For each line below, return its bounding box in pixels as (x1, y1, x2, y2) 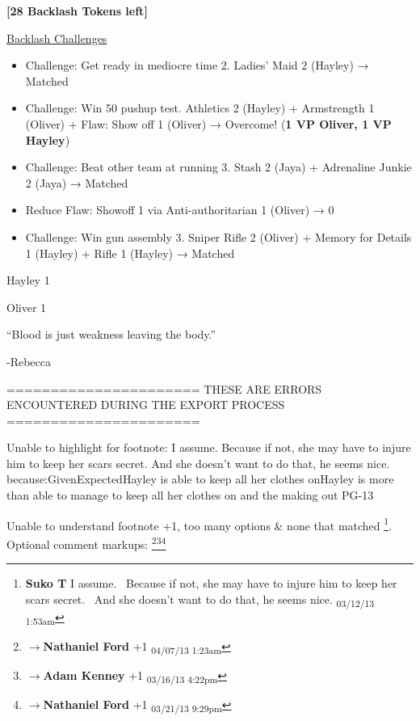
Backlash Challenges (6, 29, 107, 46)
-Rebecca (6, 352, 52, 369)
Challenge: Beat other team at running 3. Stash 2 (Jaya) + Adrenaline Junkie (25, 158, 412, 175)
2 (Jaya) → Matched (25, 174, 128, 191)
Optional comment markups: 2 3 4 (6, 533, 166, 552)
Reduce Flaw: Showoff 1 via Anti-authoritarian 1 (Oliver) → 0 (25, 201, 334, 218)
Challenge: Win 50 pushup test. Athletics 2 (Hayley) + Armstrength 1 (25, 99, 375, 116)
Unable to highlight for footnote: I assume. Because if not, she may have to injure (6, 439, 411, 456)
